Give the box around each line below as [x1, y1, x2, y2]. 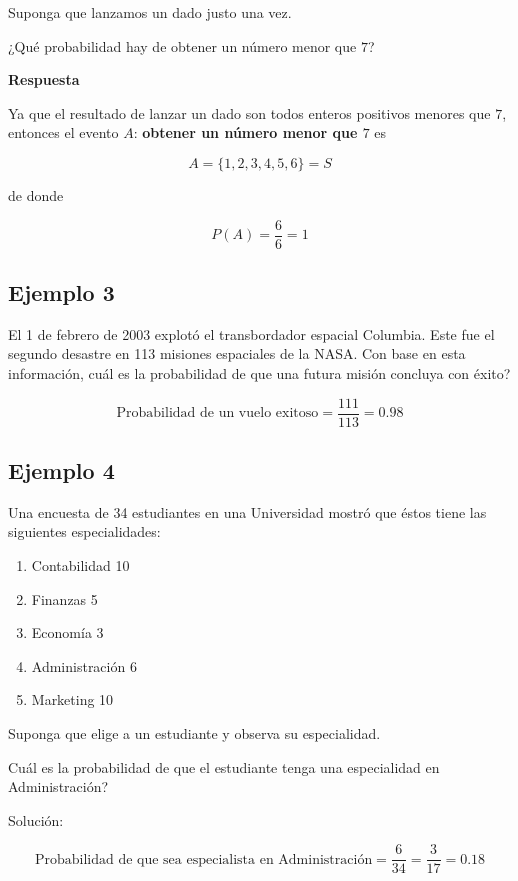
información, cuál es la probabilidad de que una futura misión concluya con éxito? [8, 363, 511, 384]
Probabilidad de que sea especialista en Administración [34, 852, 373, 867]
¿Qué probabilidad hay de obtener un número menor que [8, 35, 357, 56]
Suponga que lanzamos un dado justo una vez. [8, 2, 292, 22]
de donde [8, 184, 64, 205]
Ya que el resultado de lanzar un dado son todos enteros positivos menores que [8, 102, 491, 123]
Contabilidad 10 [31, 555, 130, 576]
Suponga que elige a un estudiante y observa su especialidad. [8, 723, 381, 744]
